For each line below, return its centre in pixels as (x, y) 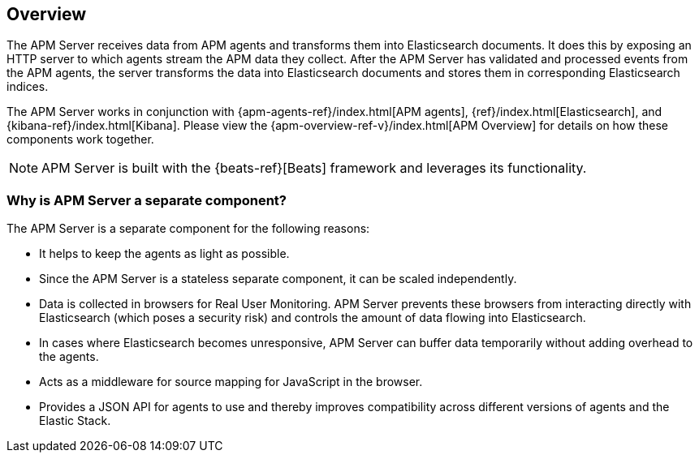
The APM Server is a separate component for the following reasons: (188, 229)
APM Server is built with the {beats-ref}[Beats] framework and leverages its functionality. (314, 168)
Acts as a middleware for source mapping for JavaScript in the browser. (231, 382)
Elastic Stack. (75, 421)
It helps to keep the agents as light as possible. (164, 254)
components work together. (80, 139)
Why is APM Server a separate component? (147, 200)
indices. (28, 87)
